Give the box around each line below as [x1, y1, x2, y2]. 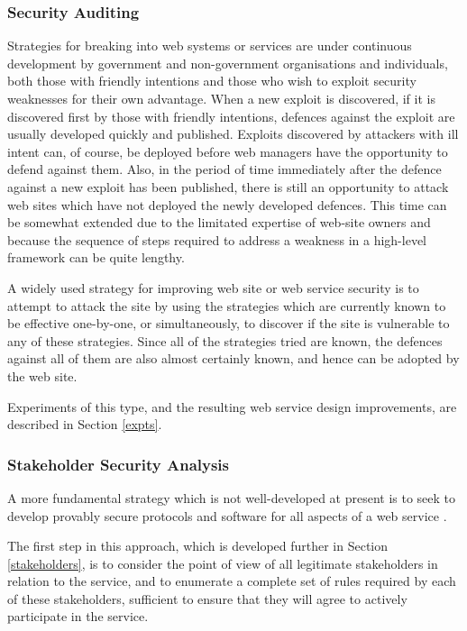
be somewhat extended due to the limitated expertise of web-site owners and [7, 213, 431, 232]
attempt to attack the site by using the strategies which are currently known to [7, 296, 446, 315]
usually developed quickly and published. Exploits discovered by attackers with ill [7, 124, 459, 143]
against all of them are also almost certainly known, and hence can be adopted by [7, 349, 460, 368]
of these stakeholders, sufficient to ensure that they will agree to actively [7, 589, 407, 608]
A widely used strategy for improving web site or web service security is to [7, 278, 419, 297]
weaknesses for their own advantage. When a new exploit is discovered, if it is [7, 89, 435, 107]
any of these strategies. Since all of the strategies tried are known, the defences [7, 331, 443, 350]
